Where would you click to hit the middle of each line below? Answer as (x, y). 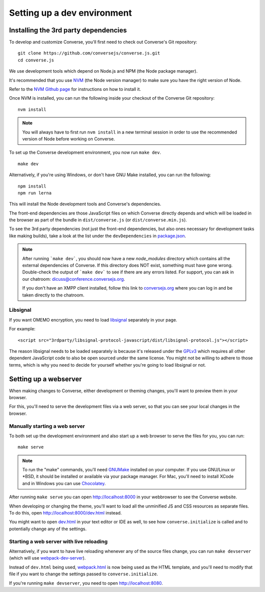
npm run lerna (35, 193)
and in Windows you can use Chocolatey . (64, 483)
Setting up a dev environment (70, 13)
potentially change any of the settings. (48, 529)
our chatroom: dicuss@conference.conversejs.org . (74, 279)
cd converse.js (36, 60)
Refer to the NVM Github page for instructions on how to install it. (75, 89)
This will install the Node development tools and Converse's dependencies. (85, 204)
